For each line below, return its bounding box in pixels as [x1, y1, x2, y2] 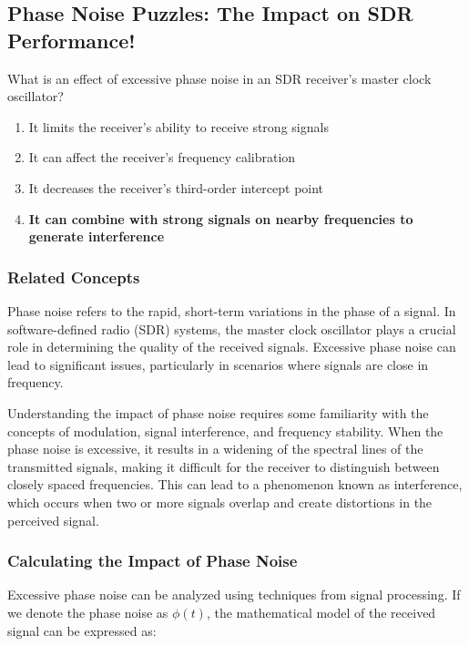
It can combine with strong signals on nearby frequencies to [28, 209, 413, 228]
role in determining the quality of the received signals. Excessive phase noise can [7, 337, 456, 356]
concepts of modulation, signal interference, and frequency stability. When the [7, 421, 444, 440]
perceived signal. [7, 510, 99, 529]
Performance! [7, 26, 136, 54]
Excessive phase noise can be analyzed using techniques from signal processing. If [7, 585, 461, 604]
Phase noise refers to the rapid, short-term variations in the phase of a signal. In [7, 301, 456, 320]
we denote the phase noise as [7, 602, 168, 621]
